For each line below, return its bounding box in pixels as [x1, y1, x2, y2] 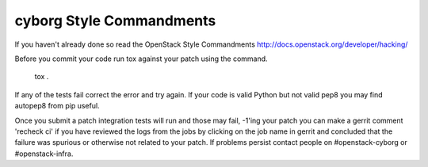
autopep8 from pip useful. [14, 101, 100, 111]
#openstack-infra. [14, 149, 74, 158]
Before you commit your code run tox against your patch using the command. [14, 54, 269, 63]
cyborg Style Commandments [14, 12, 216, 29]
